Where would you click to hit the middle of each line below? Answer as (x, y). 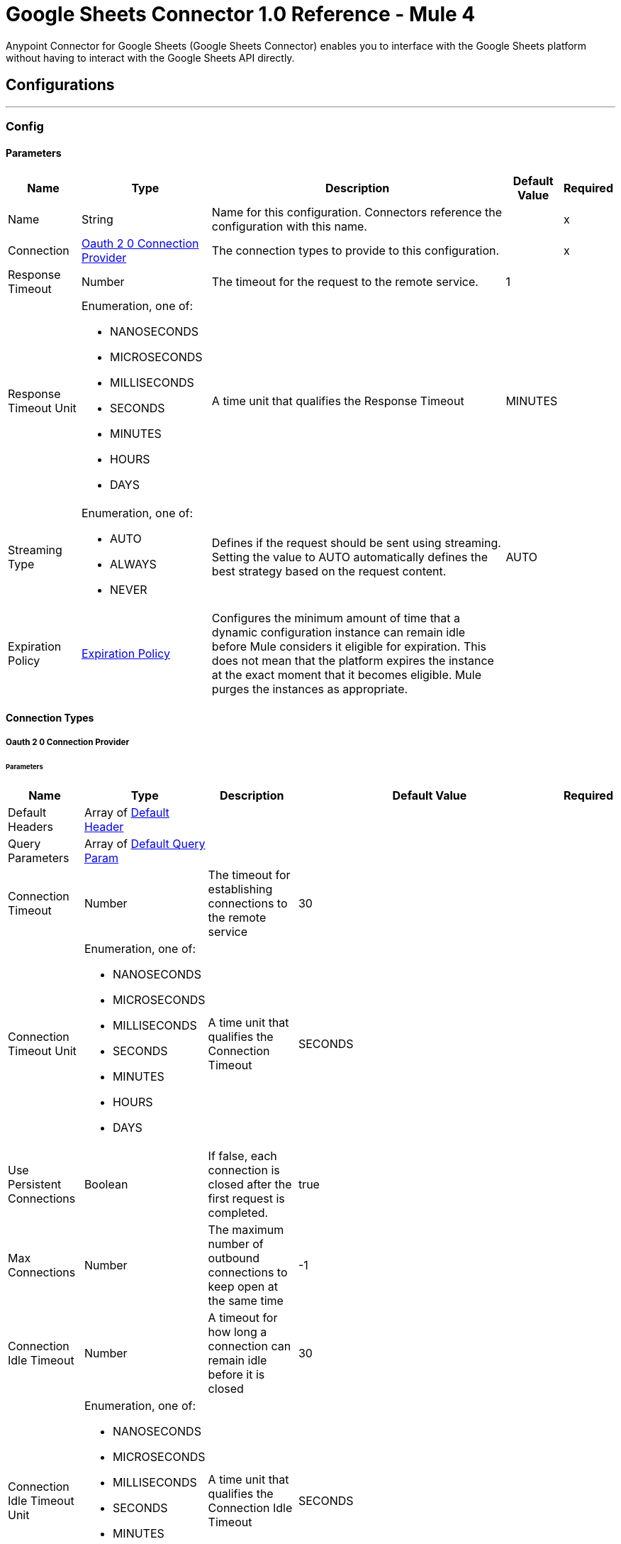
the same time (246, 1300)
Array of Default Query (145, 843)
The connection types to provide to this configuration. (356, 251)
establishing (240, 889)
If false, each (242, 1156)
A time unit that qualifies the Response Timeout (338, 401)
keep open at (243, 1286)
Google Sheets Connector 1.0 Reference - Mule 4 (241, 14)
